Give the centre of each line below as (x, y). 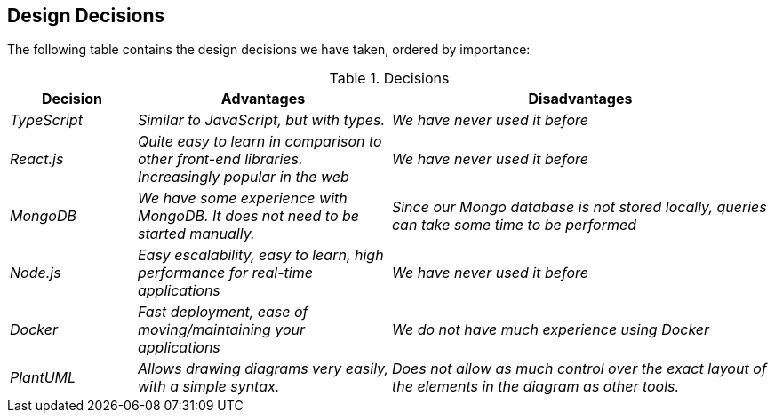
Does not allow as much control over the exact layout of (579, 369)
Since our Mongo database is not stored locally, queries (579, 207)
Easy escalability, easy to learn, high (260, 255)
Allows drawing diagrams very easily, (263, 369)
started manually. (196, 234)
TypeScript (46, 120)
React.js (37, 159)
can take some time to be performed (514, 225)
